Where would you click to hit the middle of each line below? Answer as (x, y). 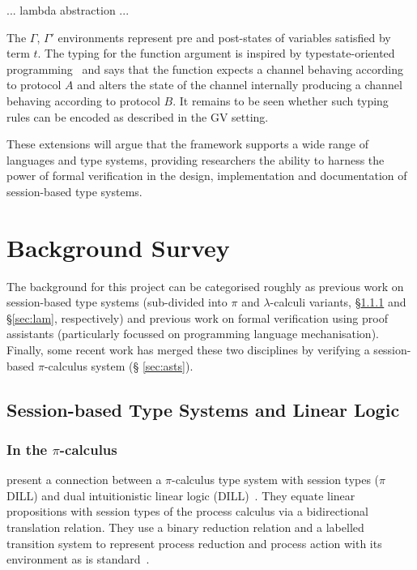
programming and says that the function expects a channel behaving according (205, 69)
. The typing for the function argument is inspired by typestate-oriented (216, 53)
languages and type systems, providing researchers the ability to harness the (196, 159)
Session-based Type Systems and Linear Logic (203, 409)
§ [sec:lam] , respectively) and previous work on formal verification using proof (197, 317)
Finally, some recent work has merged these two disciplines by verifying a (188, 350)
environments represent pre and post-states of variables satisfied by (224, 37)
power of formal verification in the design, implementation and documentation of (207, 176)
